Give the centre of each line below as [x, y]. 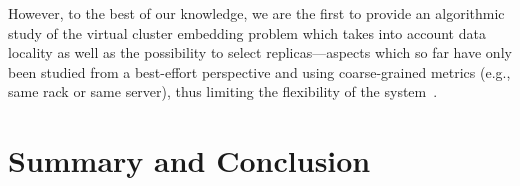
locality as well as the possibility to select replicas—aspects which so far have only [260, 52]
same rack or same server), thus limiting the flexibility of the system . [223, 91]
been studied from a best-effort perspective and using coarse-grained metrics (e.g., [259, 71]
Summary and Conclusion [189, 160]
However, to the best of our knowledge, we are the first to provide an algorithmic [256, 13]
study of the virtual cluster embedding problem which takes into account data [247, 32]
